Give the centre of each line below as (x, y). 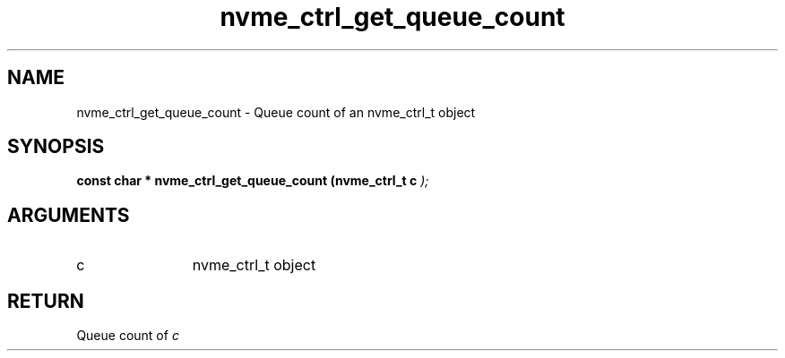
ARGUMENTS (69, 215)
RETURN (46, 301)
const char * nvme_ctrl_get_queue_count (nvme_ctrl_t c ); (253, 181)
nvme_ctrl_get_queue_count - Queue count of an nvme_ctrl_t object (276, 112)
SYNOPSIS (56, 147)
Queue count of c (128, 336)
